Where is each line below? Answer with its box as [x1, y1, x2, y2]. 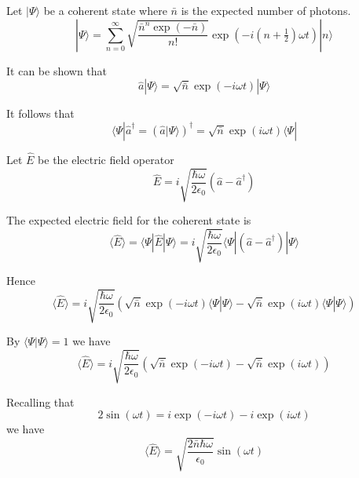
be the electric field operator [38, 151, 174, 167]
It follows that [6, 105, 75, 122]
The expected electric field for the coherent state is [6, 212, 251, 228]
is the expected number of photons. [181, 2, 351, 18]
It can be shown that [6, 62, 108, 78]
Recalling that [6, 393, 75, 410]
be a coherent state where [43, 2, 167, 18]
